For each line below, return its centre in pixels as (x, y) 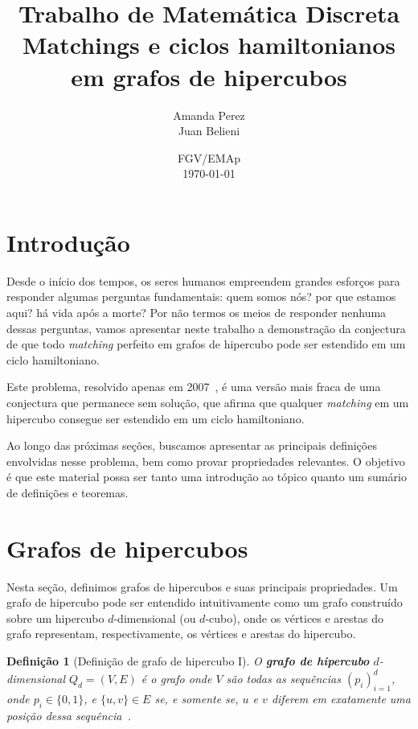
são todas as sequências (283, 679)
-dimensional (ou (155, 618)
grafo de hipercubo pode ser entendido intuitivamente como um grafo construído (205, 602)
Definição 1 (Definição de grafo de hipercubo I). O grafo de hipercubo (188, 661)
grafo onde (186, 679)
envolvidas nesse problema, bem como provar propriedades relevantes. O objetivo (206, 461)
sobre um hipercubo (55, 618)
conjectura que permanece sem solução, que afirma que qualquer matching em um (208, 402)
